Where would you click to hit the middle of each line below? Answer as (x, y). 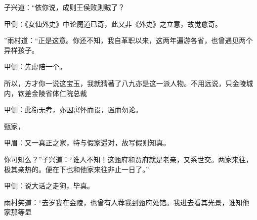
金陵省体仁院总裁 (59, 93)
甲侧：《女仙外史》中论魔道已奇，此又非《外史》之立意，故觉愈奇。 (113, 23)
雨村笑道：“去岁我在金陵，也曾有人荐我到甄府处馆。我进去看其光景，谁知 (123, 202)
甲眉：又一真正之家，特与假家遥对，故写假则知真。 (87, 143)
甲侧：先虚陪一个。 (35, 66)
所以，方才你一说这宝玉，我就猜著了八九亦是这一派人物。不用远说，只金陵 (125, 83)
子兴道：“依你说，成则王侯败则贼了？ (64, 7)
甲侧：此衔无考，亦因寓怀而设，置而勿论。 (73, 110)
